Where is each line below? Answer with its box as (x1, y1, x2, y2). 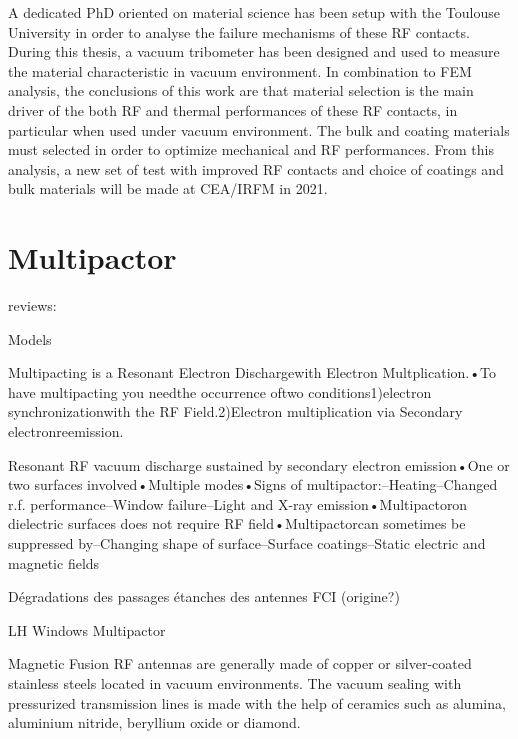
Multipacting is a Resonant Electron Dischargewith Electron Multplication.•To (8, 362, 497, 383)
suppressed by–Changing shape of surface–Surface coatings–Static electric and (8, 533, 486, 553)
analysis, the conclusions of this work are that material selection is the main (8, 80, 474, 101)
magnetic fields (8, 552, 100, 573)
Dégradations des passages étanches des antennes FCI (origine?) (8, 586, 400, 607)
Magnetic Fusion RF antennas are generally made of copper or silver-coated (8, 653, 472, 674)
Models (8, 328, 52, 349)
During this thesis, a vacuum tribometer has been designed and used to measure (8, 41, 500, 62)
